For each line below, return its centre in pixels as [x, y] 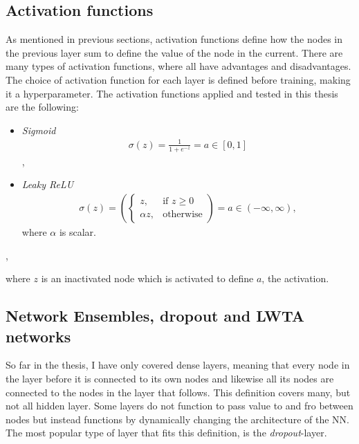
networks [38, 336]
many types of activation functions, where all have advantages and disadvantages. [178, 66]
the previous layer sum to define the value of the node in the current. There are [174, 52]
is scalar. [77, 231]
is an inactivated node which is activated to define [147, 278]
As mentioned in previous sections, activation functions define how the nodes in [174, 39]
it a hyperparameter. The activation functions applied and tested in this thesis [172, 93]
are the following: [42, 107]
